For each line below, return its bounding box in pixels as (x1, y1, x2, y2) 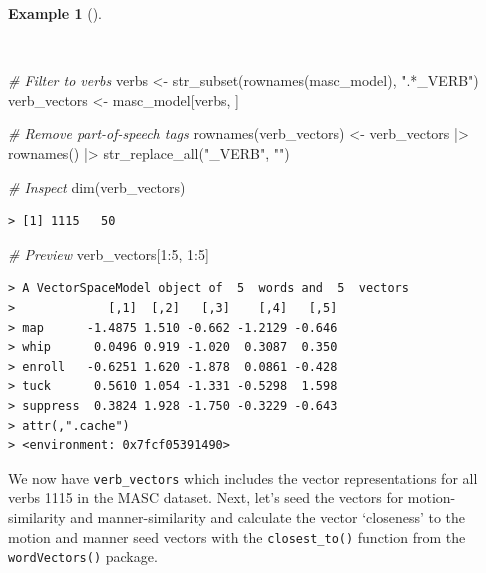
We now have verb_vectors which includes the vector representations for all (8, 467, 478, 488)
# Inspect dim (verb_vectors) (8, 176, 186, 197)
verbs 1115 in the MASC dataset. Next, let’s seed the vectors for (8, 487, 404, 508)
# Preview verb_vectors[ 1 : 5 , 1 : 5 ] (8, 243, 209, 264)
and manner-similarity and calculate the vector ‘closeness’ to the (70, 506, 466, 527)
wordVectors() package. (8, 546, 158, 567)
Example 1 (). (8, 3, 102, 23)
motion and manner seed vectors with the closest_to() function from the (8, 526, 466, 547)
